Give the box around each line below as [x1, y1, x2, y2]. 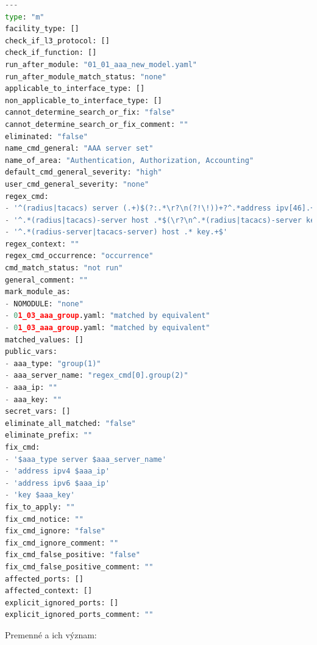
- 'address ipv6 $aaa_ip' [5, 478, 110, 488]
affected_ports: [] [5, 574, 84, 583]
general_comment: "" [5, 275, 88, 284]
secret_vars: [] [5, 407, 71, 416]
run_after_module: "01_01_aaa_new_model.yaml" [5, 60, 197, 69]
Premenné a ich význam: [5, 628, 97, 641]
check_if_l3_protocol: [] [5, 36, 110, 45]
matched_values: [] [5, 335, 84, 344]
